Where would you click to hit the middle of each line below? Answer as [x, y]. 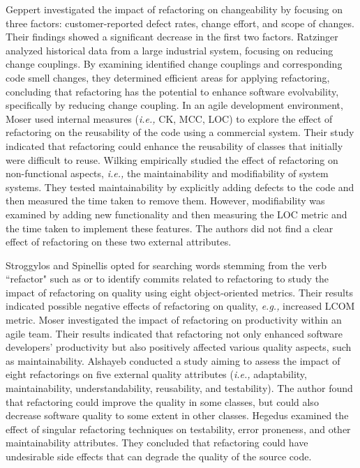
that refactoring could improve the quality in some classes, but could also [162, 401]
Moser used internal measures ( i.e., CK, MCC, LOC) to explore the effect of [169, 118]
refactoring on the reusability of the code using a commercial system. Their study [180, 132]
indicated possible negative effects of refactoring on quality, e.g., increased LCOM [180, 306]
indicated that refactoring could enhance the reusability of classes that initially [174, 145]
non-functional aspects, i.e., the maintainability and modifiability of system [167, 173]
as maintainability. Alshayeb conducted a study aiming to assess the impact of [173, 360]
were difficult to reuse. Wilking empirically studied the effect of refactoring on [172, 159]
